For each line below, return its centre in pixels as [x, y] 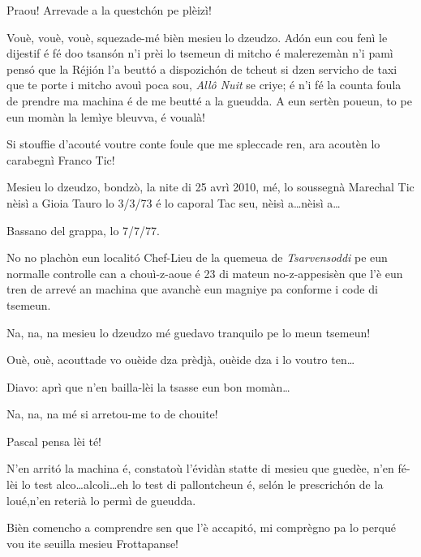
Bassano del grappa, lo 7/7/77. [83, 230]
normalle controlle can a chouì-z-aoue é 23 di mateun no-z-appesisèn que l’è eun [205, 273]
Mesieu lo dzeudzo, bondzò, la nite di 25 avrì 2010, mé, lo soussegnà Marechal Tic [210, 187]
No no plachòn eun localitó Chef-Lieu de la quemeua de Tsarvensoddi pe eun [197, 257]
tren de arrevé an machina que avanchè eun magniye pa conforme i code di [192, 289]
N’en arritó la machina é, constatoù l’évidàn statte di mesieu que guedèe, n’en [200, 468]
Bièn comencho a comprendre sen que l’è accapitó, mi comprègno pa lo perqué [201, 527]
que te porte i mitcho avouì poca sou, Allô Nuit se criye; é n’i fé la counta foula [204, 85]
